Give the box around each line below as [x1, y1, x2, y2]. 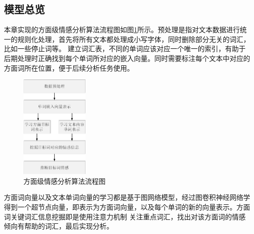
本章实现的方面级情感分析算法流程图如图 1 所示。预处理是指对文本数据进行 [4, 24, 240, 35]
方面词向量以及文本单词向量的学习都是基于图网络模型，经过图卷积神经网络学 [4, 192, 250, 202]
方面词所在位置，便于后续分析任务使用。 [4, 62, 134, 73]
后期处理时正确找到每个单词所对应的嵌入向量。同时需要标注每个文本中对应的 [4, 53, 250, 63]
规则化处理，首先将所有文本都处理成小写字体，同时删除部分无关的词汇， [17, 34, 250, 44]
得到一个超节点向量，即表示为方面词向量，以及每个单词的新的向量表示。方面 [4, 202, 250, 212]
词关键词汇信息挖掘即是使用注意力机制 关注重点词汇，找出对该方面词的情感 [4, 211, 246, 221]
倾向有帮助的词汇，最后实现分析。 [4, 221, 113, 231]
